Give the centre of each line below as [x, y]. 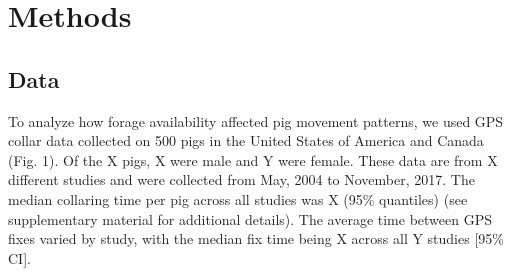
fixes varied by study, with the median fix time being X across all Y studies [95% [256, 238]
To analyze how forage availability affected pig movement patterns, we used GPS [256, 120]
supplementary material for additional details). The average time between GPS [250, 218]
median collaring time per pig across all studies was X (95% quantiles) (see [238, 198]
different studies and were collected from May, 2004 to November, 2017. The [241, 179]
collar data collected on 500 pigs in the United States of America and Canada [246, 140]
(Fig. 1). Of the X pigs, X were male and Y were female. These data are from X [253, 159]
